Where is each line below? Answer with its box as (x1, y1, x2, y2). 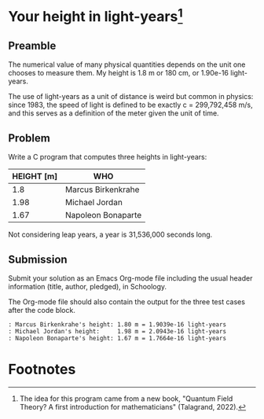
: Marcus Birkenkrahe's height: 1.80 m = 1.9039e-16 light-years (8, 320, 226, 329)
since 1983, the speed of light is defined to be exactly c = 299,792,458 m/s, (8, 100, 253, 110)
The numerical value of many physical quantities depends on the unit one (8, 60, 246, 69)
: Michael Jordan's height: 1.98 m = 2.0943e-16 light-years (8, 327, 226, 335)
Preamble (8, 39, 57, 52)
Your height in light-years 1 (8, 5, 183, 26)
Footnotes (8, 361, 76, 378)
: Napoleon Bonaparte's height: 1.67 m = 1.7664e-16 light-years (8, 334, 226, 342)
